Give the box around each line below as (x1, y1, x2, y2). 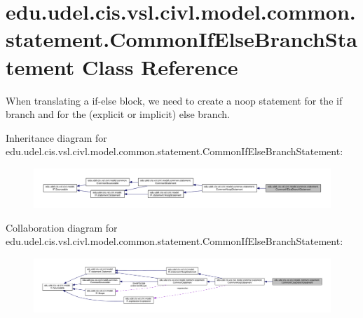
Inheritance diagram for (6, 130, 107, 145)
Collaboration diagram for (6, 220, 118, 234)
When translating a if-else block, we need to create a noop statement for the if (6, 93, 343, 107)
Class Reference (82, 52, 238, 81)
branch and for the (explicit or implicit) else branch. (6, 107, 230, 121)
